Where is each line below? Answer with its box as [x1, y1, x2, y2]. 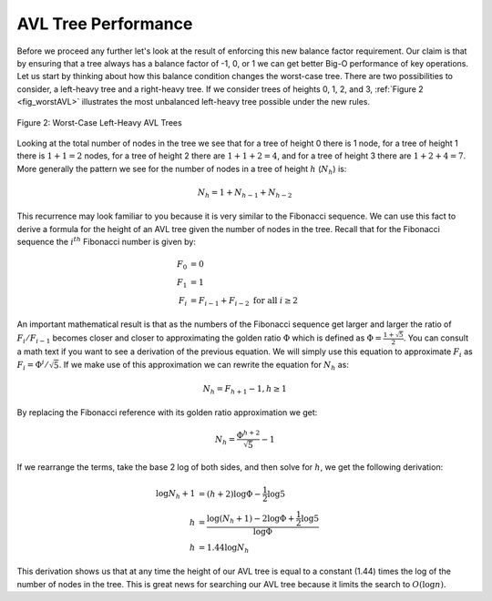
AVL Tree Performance [16, 14, 193, 34]
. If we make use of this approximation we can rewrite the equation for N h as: [58, 359, 350, 372]
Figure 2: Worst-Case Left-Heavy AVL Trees [16, 117, 182, 127]
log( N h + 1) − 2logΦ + [206, 513, 295, 525]
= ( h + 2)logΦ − [198, 488, 261, 499]
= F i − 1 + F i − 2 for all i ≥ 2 [190, 295, 298, 308]
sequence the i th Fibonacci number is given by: [16, 235, 196, 248]
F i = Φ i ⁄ [16, 358, 47, 372]
